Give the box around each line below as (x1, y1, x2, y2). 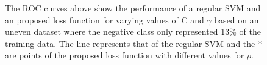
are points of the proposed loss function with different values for (5, 49, 244, 61)
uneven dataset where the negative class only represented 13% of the (5, 25, 261, 38)
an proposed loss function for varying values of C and (5, 13, 204, 26)
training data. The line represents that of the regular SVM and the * (5, 37, 262, 49)
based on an (214, 13, 259, 26)
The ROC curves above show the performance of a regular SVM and (5, 2, 261, 14)
